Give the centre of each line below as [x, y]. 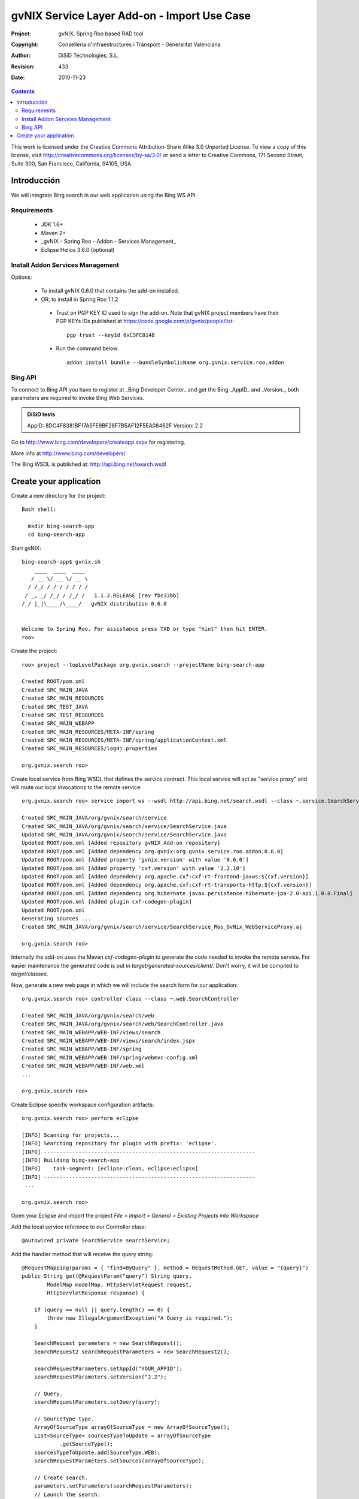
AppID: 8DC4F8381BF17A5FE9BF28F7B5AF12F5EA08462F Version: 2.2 [115, 425]
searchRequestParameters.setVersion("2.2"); [100, 1377]
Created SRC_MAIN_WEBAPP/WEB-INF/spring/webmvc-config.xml [110, 1057]
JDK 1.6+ [52, 224]
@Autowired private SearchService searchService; [96, 1241]
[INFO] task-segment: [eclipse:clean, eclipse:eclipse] [110, 1169]
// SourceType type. [64, 1419]
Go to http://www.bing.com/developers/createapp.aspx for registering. [98, 442]
